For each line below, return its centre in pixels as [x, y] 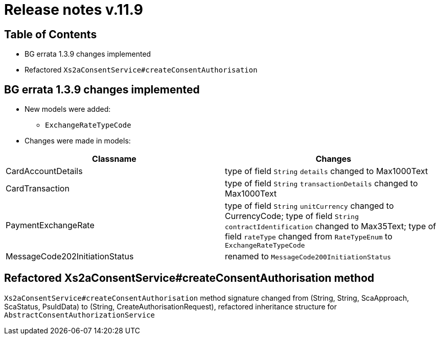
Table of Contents [51, 34]
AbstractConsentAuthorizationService [80, 315]
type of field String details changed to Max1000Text [327, 171]
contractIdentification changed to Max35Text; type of [331, 226]
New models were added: [68, 109]
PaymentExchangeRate [50, 225]
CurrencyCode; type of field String [292, 216]
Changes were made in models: [78, 141]
